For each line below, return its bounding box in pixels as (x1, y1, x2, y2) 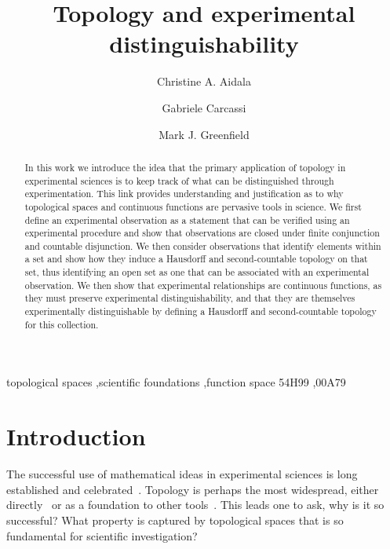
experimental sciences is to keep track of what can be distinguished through (24, 174, 334, 187)
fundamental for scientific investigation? (6, 527, 198, 544)
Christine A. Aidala (157, 73, 251, 90)
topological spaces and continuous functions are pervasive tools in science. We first (24, 199, 362, 213)
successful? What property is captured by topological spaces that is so (6, 511, 344, 528)
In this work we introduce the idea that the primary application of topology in (24, 160, 346, 174)
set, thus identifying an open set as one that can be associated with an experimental (24, 265, 370, 279)
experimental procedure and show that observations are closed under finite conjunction (24, 226, 380, 240)
